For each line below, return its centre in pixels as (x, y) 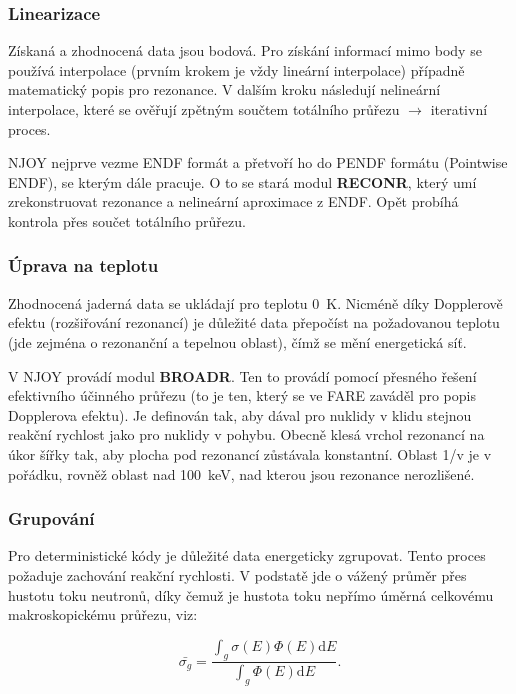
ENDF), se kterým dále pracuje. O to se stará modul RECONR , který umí (242, 181)
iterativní (459, 109)
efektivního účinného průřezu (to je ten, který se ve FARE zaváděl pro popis (242, 395)
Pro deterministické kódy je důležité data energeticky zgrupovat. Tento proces (247, 555)
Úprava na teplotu (83, 265)
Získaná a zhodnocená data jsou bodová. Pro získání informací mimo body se (245, 50)
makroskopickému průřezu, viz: (103, 614)
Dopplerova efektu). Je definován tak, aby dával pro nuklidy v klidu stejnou (240, 414)
